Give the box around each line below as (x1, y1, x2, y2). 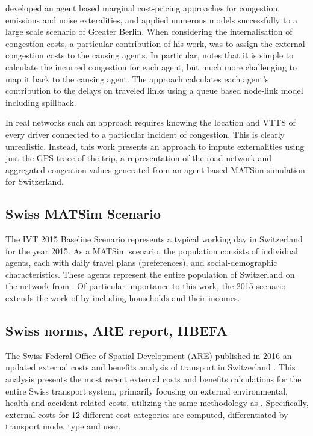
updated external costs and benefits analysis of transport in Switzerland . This (5, 361, 296, 373)
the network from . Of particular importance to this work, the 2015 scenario (5, 280, 286, 292)
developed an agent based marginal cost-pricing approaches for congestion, (5, 2, 280, 14)
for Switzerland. (5, 175, 64, 188)
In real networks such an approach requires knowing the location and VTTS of (5, 116, 296, 129)
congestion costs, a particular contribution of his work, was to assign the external (5, 37, 305, 49)
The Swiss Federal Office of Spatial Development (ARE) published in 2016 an (5, 349, 292, 361)
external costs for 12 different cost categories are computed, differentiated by (5, 408, 288, 420)
